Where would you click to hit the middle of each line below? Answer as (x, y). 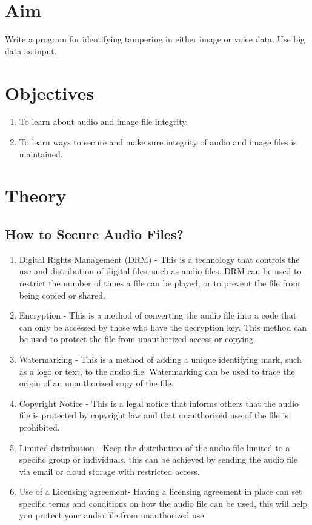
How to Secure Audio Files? (94, 233)
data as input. (31, 51)
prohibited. (39, 427)
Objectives (49, 92)
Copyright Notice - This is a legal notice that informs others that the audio (159, 403)
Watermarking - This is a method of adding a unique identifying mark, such (160, 359)
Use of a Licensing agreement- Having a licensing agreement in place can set (161, 491)
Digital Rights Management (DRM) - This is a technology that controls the (159, 259)
